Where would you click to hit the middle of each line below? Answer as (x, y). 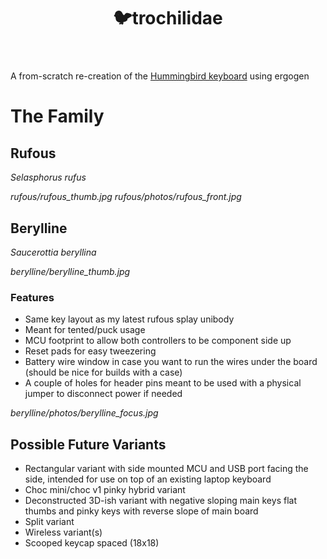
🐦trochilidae (168, 18)
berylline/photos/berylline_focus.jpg (84, 413)
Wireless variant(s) (63, 532)
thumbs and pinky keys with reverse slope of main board (141, 511)
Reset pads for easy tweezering (90, 351)
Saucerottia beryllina (53, 252)
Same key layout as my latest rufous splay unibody (129, 319)
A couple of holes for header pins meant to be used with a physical (163, 383)
